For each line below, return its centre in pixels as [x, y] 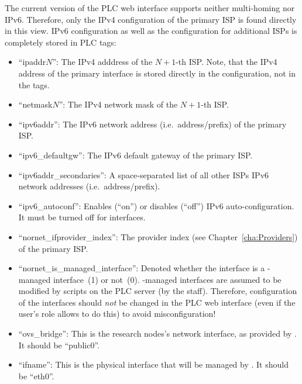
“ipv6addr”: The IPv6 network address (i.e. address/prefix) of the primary [152, 124]
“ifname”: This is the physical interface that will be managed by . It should [153, 364]
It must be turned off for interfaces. [82, 217]
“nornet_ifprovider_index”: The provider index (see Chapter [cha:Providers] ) [158, 236]
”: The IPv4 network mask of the [118, 104]
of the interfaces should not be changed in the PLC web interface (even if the [157, 302]
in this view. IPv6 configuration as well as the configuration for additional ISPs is [151, 31]
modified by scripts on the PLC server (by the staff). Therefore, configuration [158, 291]
